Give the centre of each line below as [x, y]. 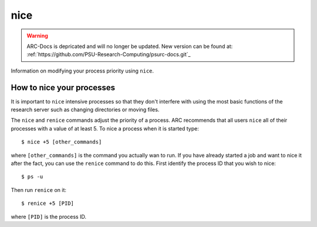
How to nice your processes [63, 87]
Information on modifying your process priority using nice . [82, 71]
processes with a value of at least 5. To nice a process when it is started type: [105, 128]
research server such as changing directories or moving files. [85, 110]
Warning [37, 36]
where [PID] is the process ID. [48, 216]
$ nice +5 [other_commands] [62, 142]
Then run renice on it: [39, 190]
